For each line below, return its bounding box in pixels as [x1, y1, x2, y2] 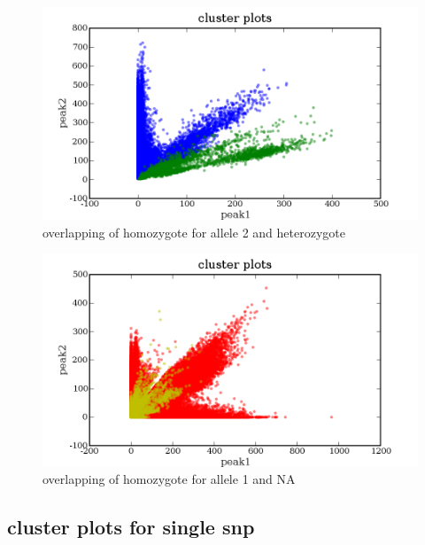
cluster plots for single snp [7, 513, 255, 541]
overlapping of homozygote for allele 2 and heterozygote [42, 222, 345, 241]
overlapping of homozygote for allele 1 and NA [42, 470, 296, 488]
